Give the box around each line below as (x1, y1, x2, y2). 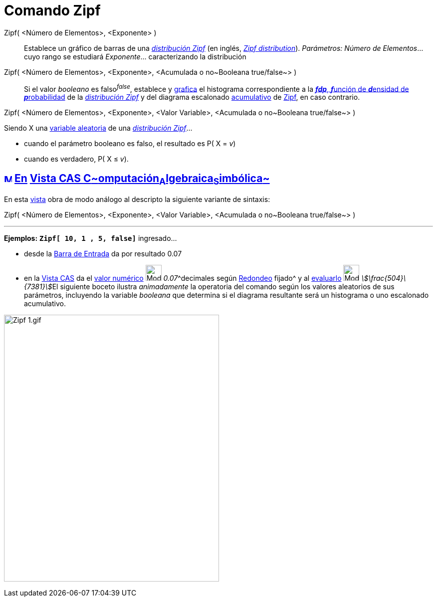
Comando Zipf (4, 2, 101, 19)
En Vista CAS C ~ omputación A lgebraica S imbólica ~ (14, 172, 270, 187)
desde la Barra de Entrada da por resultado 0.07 (24, 249, 182, 258)
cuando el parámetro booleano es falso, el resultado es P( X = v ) (24, 139, 236, 148)
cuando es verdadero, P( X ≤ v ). (24, 155, 129, 164)
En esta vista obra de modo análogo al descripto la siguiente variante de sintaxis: (4, 195, 270, 204)
